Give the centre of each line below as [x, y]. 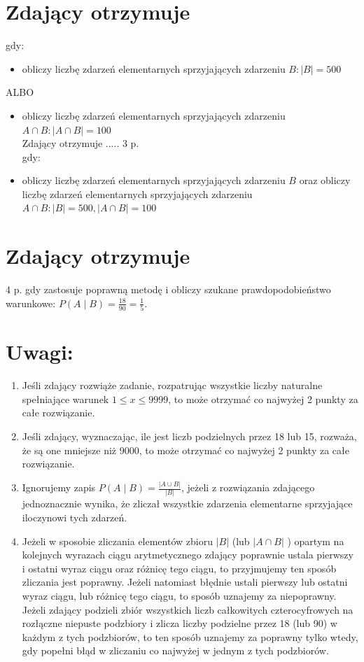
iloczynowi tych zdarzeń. [75, 517]
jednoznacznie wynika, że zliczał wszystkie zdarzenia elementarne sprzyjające [187, 503]
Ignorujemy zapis [59, 487]
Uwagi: [40, 352]
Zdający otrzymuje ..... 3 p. [80, 143]
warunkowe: [31, 303]
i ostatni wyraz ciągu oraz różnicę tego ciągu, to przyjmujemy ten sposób [179, 568]
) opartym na [316, 541]
